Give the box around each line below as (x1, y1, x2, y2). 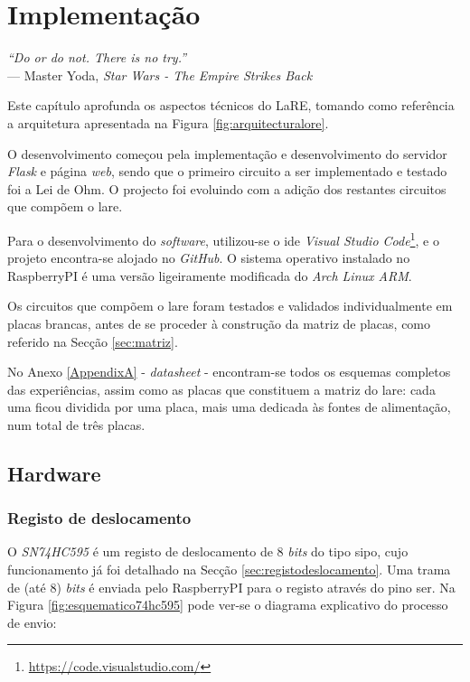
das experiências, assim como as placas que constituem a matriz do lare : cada (7, 379, 436, 398)
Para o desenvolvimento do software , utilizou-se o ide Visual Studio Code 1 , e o (7, 228, 439, 249)
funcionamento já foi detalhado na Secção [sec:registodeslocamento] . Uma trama (7, 560, 451, 579)
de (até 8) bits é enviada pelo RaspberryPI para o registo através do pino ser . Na (7, 577, 456, 596)
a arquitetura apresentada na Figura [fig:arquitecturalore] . (7, 113, 329, 132)
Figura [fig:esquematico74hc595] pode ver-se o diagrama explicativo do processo (7, 595, 448, 614)
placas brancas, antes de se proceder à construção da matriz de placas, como (7, 313, 431, 332)
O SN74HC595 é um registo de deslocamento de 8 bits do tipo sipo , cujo (7, 542, 409, 561)
